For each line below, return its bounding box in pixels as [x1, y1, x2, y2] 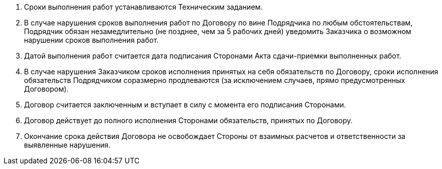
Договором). [24, 84, 69, 93]
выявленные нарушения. [24, 140, 111, 149]
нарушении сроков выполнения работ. [24, 36, 159, 44]
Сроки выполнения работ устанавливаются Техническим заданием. [24, 3, 263, 11]
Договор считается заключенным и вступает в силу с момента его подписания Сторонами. [24, 100, 346, 109]
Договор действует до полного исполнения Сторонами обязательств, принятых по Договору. [24, 116, 353, 125]
